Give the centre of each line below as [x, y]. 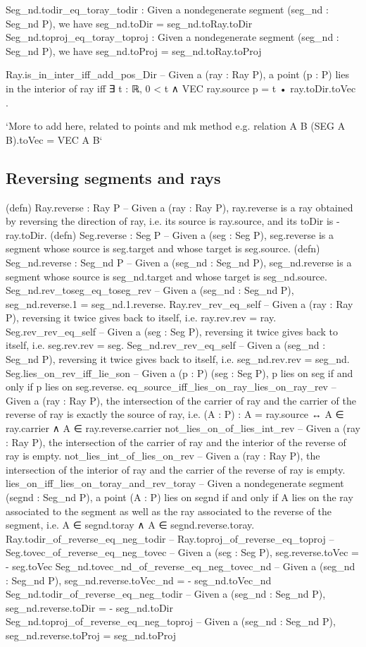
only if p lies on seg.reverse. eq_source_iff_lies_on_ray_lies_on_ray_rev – [171, 387]
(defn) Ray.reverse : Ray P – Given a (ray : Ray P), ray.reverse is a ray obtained [179, 207]
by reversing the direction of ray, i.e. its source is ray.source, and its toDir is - [173, 221]
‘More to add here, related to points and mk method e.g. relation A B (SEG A [176, 126]
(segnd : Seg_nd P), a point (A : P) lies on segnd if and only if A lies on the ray [179, 497]
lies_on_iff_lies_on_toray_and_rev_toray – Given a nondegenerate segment [175, 483]
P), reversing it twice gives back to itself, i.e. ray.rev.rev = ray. [141, 318]
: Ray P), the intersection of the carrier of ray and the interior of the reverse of [176, 442]
